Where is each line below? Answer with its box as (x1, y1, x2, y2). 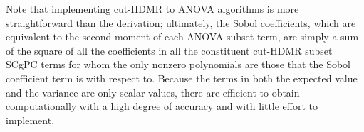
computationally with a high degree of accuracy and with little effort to (6, 99, 318, 114)
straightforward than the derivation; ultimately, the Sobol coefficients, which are (6, 15, 356, 30)
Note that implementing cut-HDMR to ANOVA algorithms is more (6, 1, 299, 16)
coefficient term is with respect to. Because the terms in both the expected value (6, 70, 358, 85)
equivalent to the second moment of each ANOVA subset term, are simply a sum (6, 29, 359, 44)
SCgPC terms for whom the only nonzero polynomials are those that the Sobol (6, 57, 350, 72)
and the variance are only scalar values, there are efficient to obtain (6, 84, 300, 99)
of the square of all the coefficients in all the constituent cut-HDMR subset (6, 43, 333, 57)
